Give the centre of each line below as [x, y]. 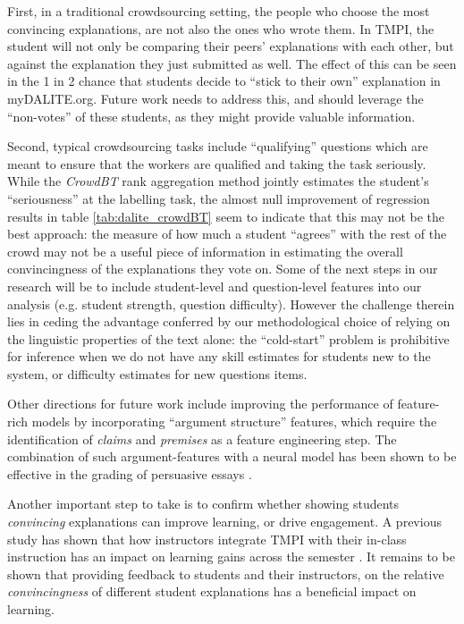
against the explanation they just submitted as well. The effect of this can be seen [232, 63]
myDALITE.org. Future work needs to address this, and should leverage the [215, 98]
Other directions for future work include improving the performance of [200, 404]
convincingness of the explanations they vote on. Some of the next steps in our [223, 269]
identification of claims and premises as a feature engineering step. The [202, 438]
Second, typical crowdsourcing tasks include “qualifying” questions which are [218, 146]
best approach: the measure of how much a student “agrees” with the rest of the [227, 234]
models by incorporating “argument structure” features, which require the [234, 422]
